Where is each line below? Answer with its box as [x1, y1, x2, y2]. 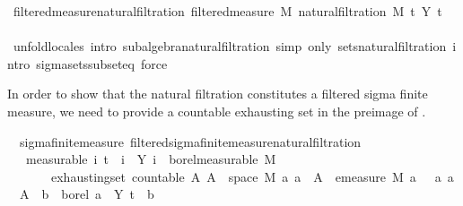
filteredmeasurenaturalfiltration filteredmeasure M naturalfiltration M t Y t [13, 2, 442, 20]
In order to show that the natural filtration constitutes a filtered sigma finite [7, 84, 428, 103]
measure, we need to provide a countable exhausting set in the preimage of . [7, 101, 426, 120]
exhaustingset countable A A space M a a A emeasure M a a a [50, 167, 454, 185]
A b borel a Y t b [19, 185, 154, 203]
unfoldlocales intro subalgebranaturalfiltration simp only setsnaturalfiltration [13, 37, 447, 56]
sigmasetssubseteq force [36, 54, 168, 73]
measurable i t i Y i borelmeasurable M [25, 150, 276, 168]
